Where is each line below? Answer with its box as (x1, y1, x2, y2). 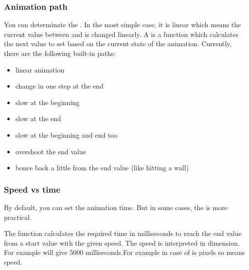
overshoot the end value (15, 146, 86, 156)
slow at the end (15, 113, 61, 124)
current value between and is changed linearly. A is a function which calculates (4, 29, 239, 39)
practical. (4, 212, 32, 222)
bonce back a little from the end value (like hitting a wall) (15, 162, 189, 173)
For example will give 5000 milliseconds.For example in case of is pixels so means (4, 247, 245, 257)
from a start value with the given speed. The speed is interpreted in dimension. (4, 237, 240, 248)
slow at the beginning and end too (15, 129, 118, 140)
